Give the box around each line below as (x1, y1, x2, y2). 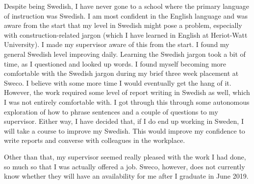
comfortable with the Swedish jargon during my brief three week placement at (4, 68, 239, 78)
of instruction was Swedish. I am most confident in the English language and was (4, 10, 248, 21)
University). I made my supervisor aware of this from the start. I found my (4, 39, 229, 49)
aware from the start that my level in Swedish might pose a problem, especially (4, 20, 242, 30)
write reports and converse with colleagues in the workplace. (4, 135, 185, 145)
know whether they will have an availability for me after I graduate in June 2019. (4, 171, 249, 181)
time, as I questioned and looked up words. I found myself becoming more (4, 58, 227, 69)
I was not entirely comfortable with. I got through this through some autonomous (4, 96, 250, 107)
